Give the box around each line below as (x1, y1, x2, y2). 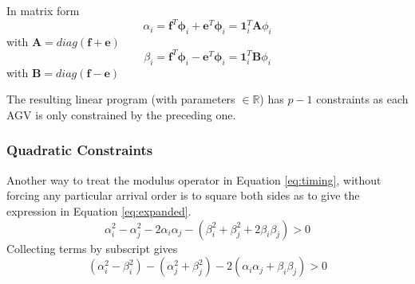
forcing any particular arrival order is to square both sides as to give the (6, 187, 360, 204)
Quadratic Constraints (6, 140, 153, 160)
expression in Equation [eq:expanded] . (6, 202, 192, 219)
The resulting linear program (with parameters (6, 91, 235, 107)
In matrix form (6, 2, 80, 18)
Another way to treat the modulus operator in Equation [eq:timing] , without (6, 171, 381, 188)
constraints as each (316, 91, 409, 107)
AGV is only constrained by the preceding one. (6, 106, 236, 123)
